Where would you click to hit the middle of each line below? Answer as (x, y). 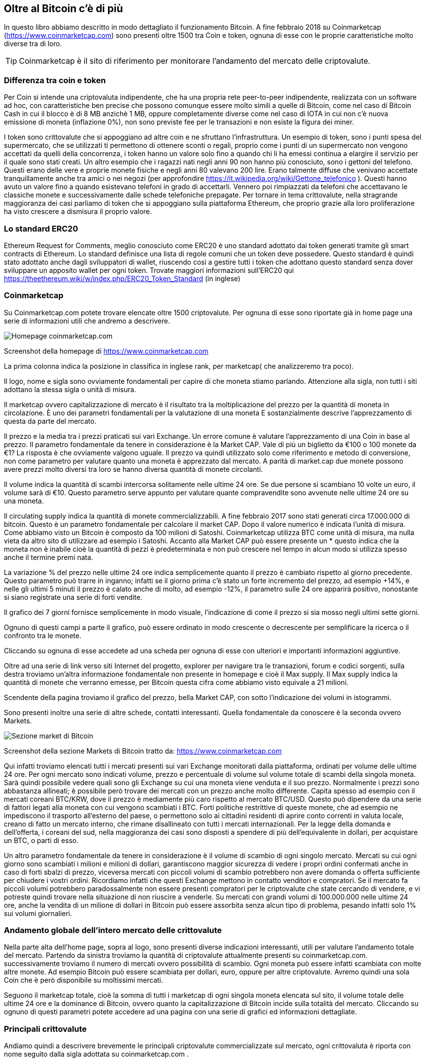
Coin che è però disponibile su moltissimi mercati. (84, 980)
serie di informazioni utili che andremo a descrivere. (87, 321)
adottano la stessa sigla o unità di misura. (70, 389)
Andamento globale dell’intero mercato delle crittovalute (113, 930)
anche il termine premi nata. (49, 557)
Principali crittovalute (45, 1029)
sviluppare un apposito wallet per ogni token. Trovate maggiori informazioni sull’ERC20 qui (149, 270)
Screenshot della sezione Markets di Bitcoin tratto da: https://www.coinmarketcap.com (143, 751)
